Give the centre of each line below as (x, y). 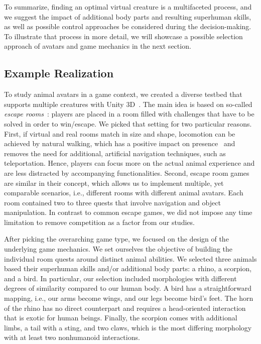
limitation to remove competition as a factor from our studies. (99, 222)
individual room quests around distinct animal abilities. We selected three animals (130, 258)
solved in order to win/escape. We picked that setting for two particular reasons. (128, 123)
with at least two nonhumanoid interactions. (72, 337)
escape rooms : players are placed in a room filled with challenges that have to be (129, 114)
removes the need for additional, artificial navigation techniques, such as (115, 153)
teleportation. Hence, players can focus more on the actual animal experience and (129, 163)
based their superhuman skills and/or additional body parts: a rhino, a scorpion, (128, 268)
